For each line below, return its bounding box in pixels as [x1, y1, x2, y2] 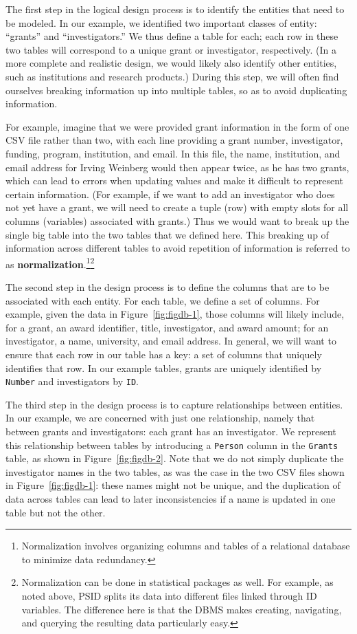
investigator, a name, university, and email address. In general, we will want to [5, 334, 336, 348]
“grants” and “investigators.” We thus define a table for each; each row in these [5, 29, 338, 43]
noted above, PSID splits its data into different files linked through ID [21, 588, 317, 602]
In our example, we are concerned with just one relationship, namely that [5, 411, 315, 425]
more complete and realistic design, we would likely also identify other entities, [5, 56, 337, 70]
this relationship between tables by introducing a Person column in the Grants [5, 437, 338, 452]
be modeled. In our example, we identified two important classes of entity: [5, 15, 317, 30]
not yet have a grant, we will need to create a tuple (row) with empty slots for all [5, 200, 349, 215]
